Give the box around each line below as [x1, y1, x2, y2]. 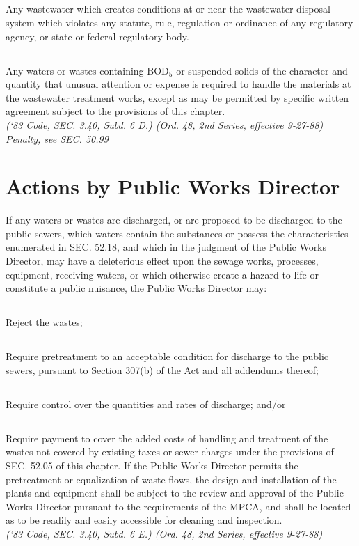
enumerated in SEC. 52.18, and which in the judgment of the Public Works [6, 240, 327, 254]
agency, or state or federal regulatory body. [6, 29, 189, 43]
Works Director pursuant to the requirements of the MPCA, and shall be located [6, 499, 351, 513]
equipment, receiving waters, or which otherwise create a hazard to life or [6, 267, 319, 281]
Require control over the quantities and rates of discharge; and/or [6, 396, 286, 411]
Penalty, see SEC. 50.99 [6, 131, 109, 146]
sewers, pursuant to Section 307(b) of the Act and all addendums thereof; [6, 362, 319, 377]
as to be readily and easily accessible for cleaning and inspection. [6, 513, 282, 527]
